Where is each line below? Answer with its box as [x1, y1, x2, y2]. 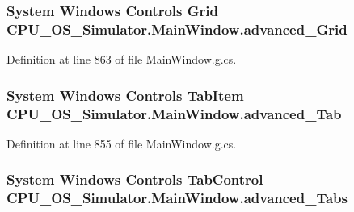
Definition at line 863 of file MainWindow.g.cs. [6, 51, 237, 68]
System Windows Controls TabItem [6, 85, 244, 105]
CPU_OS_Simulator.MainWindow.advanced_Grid [6, 19, 348, 39]
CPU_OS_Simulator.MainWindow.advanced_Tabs [6, 188, 348, 208]
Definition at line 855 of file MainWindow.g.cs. [6, 135, 237, 152]
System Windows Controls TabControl [6, 169, 263, 189]
